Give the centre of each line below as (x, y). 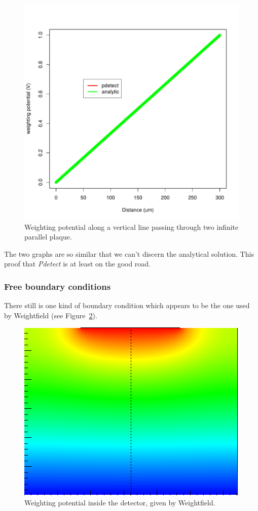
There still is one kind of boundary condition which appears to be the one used (127, 305)
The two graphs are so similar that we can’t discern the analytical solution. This (129, 253)
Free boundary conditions (58, 286)
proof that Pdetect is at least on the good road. (78, 264)
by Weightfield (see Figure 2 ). (51, 315)
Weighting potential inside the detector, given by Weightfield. (120, 502)
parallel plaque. (48, 237)
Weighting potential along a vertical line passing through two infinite (132, 227)
